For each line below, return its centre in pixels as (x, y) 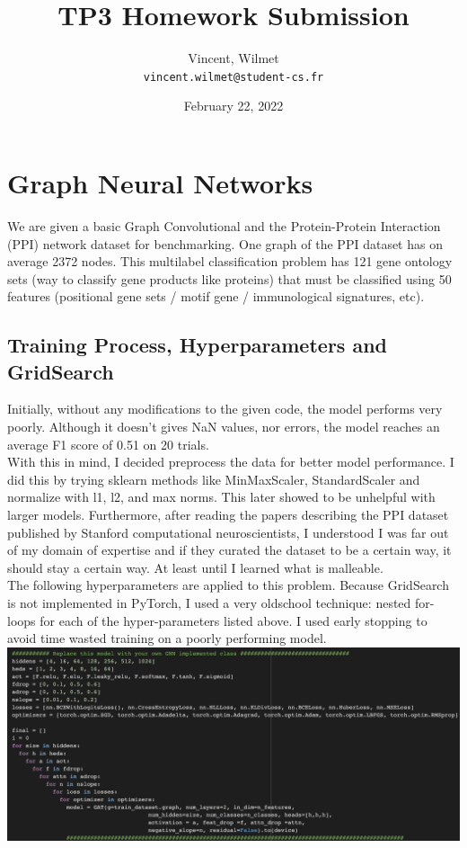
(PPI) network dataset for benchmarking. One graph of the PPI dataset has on (225, 243)
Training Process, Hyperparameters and (198, 345)
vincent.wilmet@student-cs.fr (233, 77)
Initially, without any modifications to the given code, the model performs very (225, 409)
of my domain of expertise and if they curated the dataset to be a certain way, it (229, 550)
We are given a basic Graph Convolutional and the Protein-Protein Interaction (224, 225)
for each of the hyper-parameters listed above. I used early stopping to (233, 620)
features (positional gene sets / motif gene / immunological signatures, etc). (216, 296)
